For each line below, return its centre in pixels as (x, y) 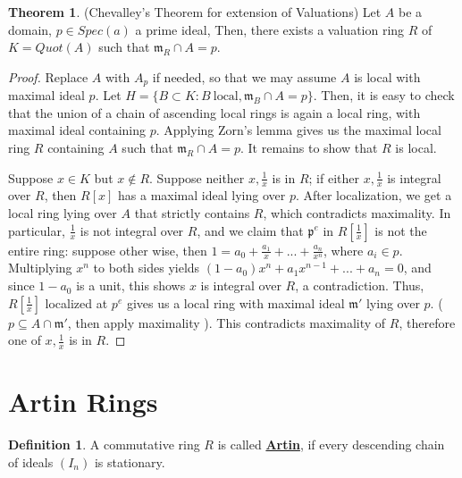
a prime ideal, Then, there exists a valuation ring (270, 29)
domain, (30, 29)
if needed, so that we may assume (244, 76)
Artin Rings (83, 402)
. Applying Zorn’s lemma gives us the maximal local (298, 130)
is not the (401, 230)
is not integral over (132, 230)
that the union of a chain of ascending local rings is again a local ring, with (214, 112)
